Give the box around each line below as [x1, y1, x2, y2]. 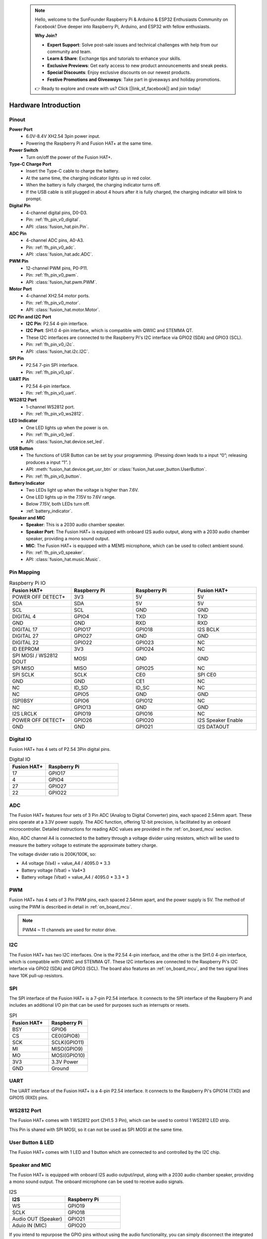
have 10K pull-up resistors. [9, 972, 64, 978]
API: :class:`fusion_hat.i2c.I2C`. [26, 348, 89, 354]
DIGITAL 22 [12, 639, 39, 646]
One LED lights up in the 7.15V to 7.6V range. [26, 494, 116, 500]
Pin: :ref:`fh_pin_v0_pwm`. [26, 272, 79, 278]
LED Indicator [9, 418, 38, 424]
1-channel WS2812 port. [26, 404, 75, 410]
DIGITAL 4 [12, 613, 36, 619]
